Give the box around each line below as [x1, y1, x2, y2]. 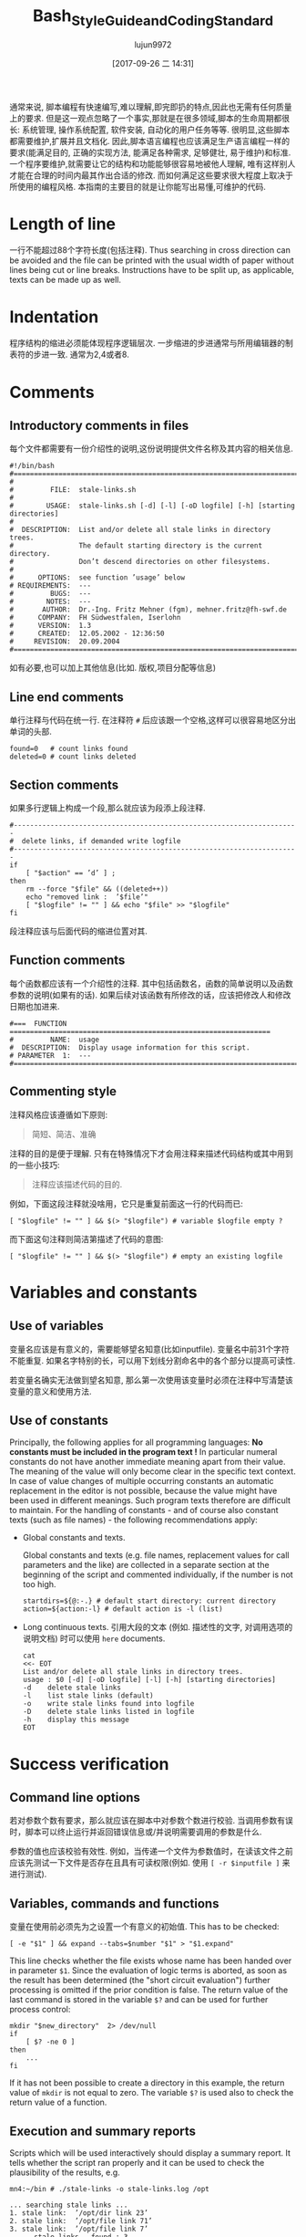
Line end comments [9, 689, 125, 705]
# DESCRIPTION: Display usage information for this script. [9, 1042, 250, 1052]
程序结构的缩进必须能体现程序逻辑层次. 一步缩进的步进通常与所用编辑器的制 [9, 338, 293, 349]
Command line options [9, 1790, 141, 1805]
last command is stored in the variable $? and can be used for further [9, 1994, 269, 2005]
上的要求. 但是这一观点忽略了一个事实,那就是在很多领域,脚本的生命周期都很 [9, 112, 291, 123]
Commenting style [9, 1083, 117, 1100]
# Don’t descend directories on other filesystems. [9, 558, 271, 567]
